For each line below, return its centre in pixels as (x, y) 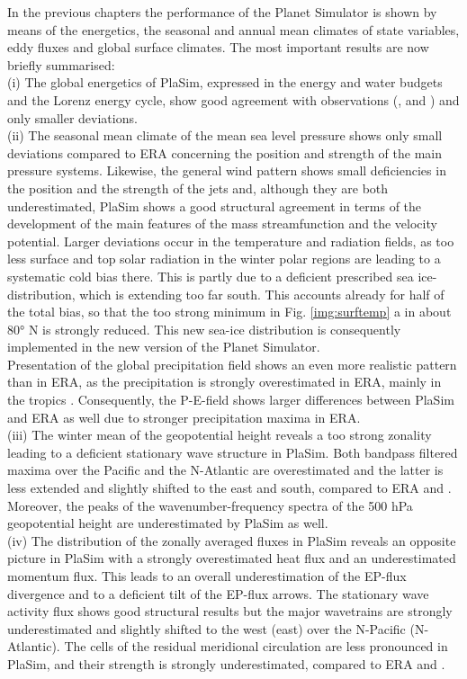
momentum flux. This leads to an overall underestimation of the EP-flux (207, 576)
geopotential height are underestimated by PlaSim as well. (168, 523)
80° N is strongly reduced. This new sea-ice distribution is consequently (204, 329)
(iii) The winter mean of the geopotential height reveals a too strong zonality (220, 435)
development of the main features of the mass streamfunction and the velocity (222, 223)
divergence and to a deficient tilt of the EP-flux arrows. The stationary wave (218, 593)
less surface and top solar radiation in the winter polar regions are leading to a (224, 259)
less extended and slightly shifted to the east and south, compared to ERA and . (229, 488)
